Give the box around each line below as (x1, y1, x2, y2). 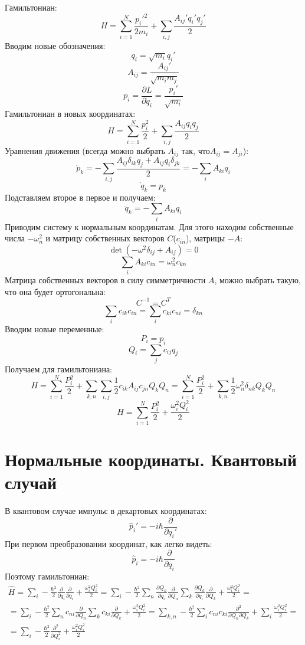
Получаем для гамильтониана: (5, 362, 112, 375)
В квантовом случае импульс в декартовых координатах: (5, 505, 207, 517)
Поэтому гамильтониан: (5, 570, 90, 582)
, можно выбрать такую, (214, 274, 301, 286)
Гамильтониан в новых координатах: (5, 107, 136, 120)
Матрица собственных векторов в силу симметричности (5, 274, 206, 286)
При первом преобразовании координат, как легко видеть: (5, 537, 212, 549)
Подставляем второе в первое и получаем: (5, 191, 156, 203)
